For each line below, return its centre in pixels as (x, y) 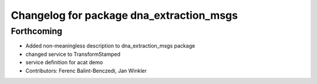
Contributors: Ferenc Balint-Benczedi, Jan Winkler (86, 70)
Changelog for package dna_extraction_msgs (124, 15)
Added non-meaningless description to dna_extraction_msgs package (110, 46)
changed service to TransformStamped (73, 54)
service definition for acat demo (64, 62)
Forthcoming (37, 31)
